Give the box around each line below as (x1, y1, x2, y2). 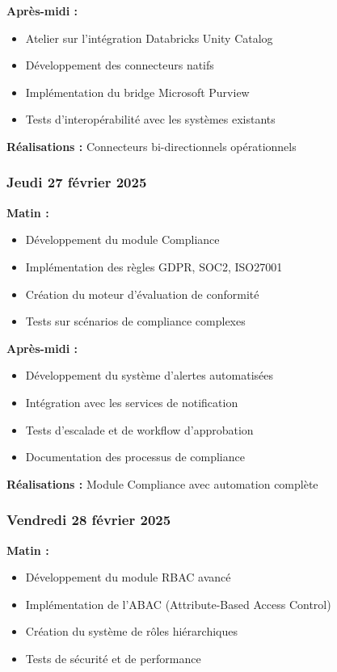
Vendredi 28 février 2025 (6, 510, 171, 530)
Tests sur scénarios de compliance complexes (25, 313, 246, 330)
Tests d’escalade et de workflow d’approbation (25, 421, 254, 438)
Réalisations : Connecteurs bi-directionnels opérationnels (6, 137, 297, 154)
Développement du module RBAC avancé (25, 569, 231, 586)
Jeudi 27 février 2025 (6, 172, 147, 192)
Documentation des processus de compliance (25, 448, 245, 465)
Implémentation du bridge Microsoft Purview (25, 83, 250, 100)
